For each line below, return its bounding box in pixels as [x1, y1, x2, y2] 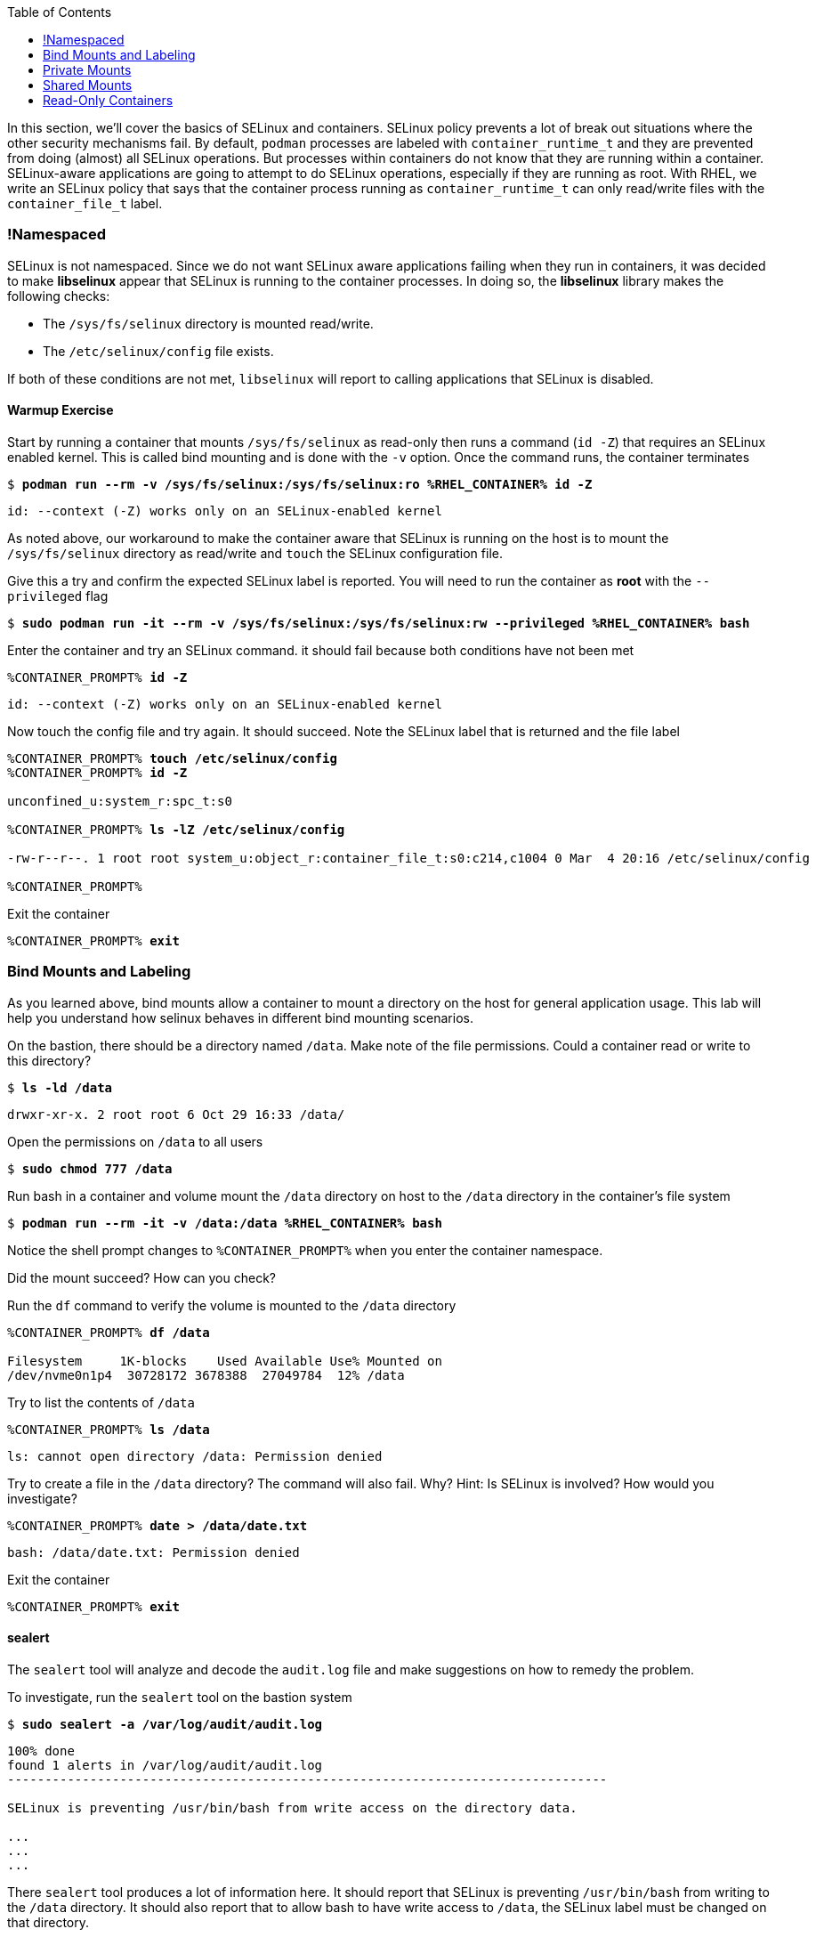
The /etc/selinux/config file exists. [43, 343, 274, 359]
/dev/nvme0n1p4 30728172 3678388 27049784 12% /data [7, 1367, 405, 1382]
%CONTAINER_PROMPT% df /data [7, 1325, 210, 1340]
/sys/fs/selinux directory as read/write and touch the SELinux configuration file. [7, 545, 503, 561]
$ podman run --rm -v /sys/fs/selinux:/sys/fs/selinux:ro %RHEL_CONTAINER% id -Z [7, 476, 593, 491]
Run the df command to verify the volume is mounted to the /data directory [7, 1297, 456, 1313]
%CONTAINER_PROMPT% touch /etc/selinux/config [7, 750, 337, 766]
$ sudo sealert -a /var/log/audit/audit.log [7, 1716, 323, 1731]
